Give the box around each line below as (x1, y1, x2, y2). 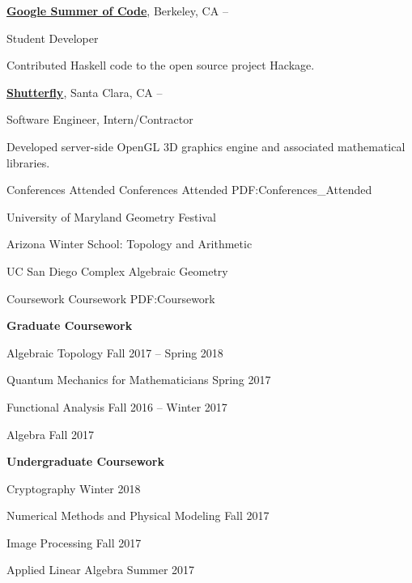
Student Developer (6, 29, 99, 46)
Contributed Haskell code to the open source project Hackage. (6, 57, 315, 74)
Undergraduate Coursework (6, 453, 164, 470)
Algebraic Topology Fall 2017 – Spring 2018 (6, 344, 223, 361)
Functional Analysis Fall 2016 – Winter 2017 (6, 398, 227, 415)
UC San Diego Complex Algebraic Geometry (6, 262, 228, 279)
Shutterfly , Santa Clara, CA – (6, 83, 163, 100)
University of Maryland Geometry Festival (6, 208, 216, 225)
